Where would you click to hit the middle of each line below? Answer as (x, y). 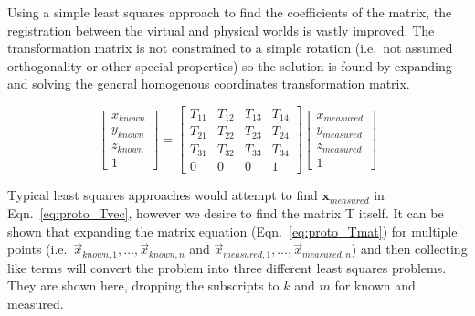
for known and (375, 285)
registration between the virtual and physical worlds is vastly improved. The (221, 30)
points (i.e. (37, 249)
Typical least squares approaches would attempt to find (163, 195)
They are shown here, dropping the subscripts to (143, 285)
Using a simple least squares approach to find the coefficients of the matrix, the (230, 12)
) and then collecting (409, 249)
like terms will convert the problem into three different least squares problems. (227, 267)
